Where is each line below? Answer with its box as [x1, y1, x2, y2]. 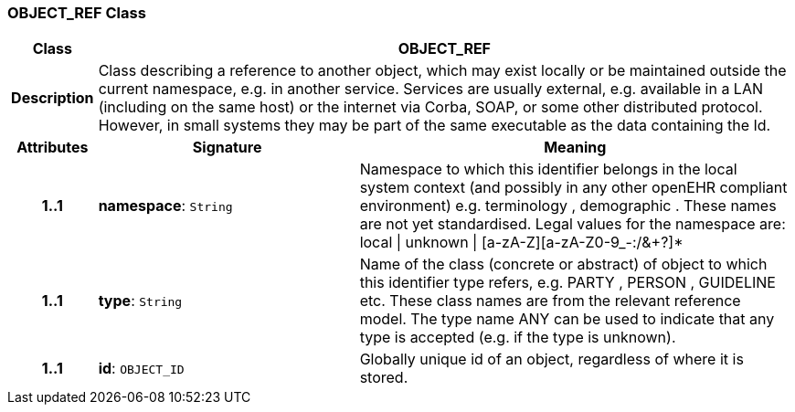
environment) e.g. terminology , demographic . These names [359, 196, 777, 216]
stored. [359, 368, 408, 387]
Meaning [544, 138, 607, 157]
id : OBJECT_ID [98, 359, 185, 378]
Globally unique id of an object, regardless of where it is [359, 350, 744, 369]
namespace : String [98, 196, 233, 216]
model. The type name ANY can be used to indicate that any [359, 310, 775, 329]
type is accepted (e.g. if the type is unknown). [359, 328, 676, 347]
